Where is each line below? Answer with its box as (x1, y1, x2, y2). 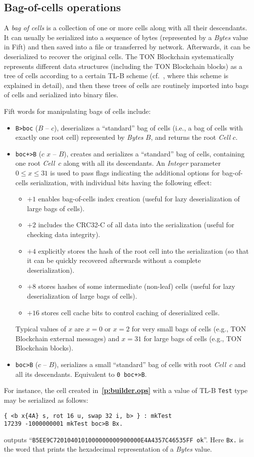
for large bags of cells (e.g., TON (144, 333, 242, 343)
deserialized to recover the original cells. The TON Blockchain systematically (4, 51, 234, 61)
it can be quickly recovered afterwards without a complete (27, 255, 201, 265)
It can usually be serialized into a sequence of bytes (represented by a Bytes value (4, 32, 248, 42)
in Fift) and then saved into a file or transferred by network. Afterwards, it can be (4, 42, 250, 52)
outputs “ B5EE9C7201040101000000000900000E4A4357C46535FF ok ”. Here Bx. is (4, 434, 244, 444)
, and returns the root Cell (150, 132, 231, 142)
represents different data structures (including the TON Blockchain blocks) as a (4, 61, 243, 71)
